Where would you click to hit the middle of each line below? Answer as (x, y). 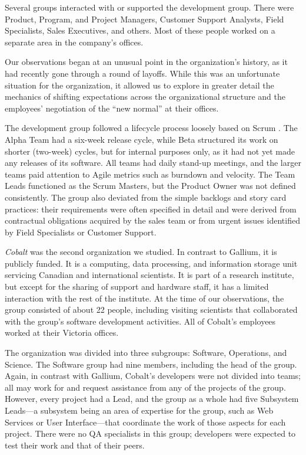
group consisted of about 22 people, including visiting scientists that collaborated (151, 310)
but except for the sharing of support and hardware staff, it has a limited (137, 287)
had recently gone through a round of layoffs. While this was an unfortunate (142, 73)
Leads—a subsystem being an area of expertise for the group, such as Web (139, 410)
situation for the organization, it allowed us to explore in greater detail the (139, 85)
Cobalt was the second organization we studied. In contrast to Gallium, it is (141, 252)
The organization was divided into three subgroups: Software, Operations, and (146, 353)
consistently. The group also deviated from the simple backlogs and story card (146, 197)
